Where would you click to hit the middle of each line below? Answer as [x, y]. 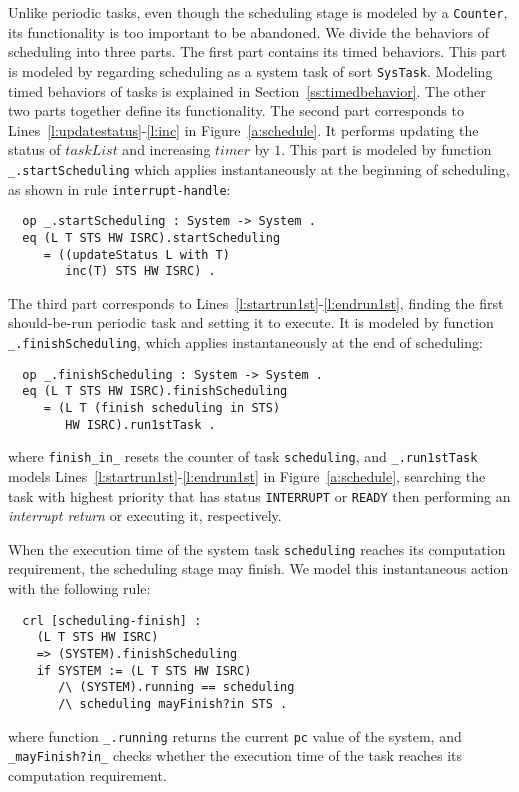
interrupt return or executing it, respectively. [145, 515]
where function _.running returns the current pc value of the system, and [235, 735]
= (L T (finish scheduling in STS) [162, 407]
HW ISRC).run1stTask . [140, 424]
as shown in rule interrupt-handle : [119, 188]
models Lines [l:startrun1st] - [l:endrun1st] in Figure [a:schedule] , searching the [247, 475]
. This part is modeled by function [386, 149]
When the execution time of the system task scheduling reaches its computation [257, 548]
